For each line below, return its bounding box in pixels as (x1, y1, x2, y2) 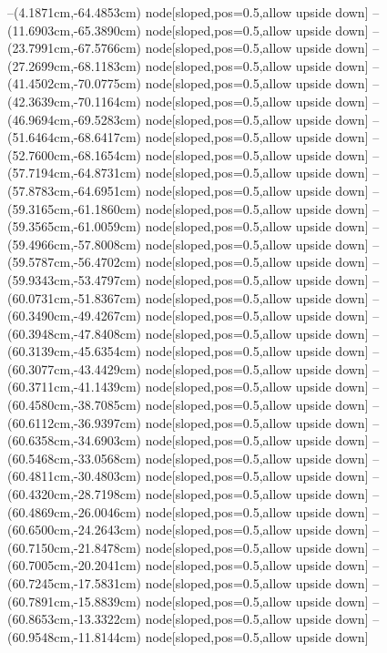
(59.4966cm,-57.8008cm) (7, 234, 141, 253)
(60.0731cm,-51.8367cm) (7, 288, 141, 307)
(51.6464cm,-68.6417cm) (7, 128, 141, 147)
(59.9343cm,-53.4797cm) (7, 270, 141, 289)
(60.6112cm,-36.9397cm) (7, 413, 141, 432)
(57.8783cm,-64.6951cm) (7, 180, 141, 199)
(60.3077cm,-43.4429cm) (7, 359, 141, 378)
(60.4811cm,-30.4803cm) (7, 466, 141, 485)
